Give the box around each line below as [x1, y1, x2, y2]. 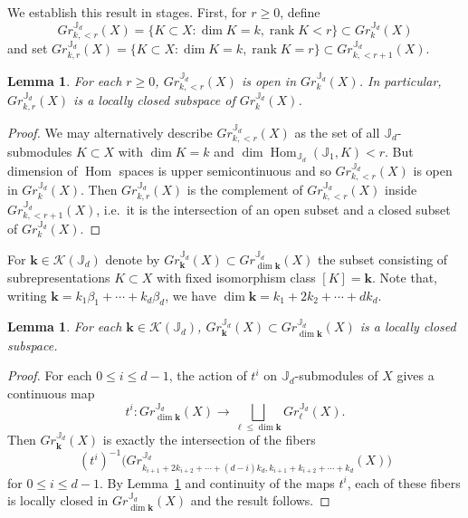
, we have [165, 285, 216, 304]
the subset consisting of [318, 249, 448, 268]
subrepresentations [7, 268, 110, 287]
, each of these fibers [347, 473, 461, 492]
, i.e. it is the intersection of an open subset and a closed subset [96, 199, 451, 218]
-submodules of [294, 366, 378, 385]
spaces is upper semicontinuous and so [119, 160, 331, 179]
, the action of [168, 366, 247, 385]
